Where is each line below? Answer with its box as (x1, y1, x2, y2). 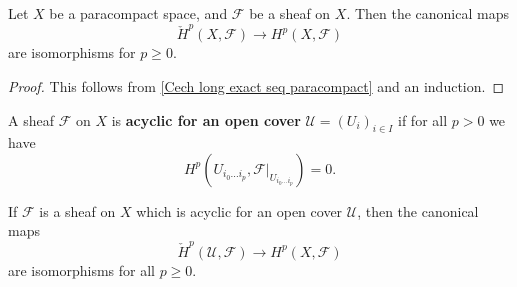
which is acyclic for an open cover (136, 200, 343, 221)
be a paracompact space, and (49, 3, 228, 23)
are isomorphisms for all (8, 259, 155, 280)
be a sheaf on (249, 3, 331, 23)
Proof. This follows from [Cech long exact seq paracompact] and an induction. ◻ (8, 75, 505, 96)
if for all (398, 109, 448, 130)
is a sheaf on (39, 200, 116, 221)
